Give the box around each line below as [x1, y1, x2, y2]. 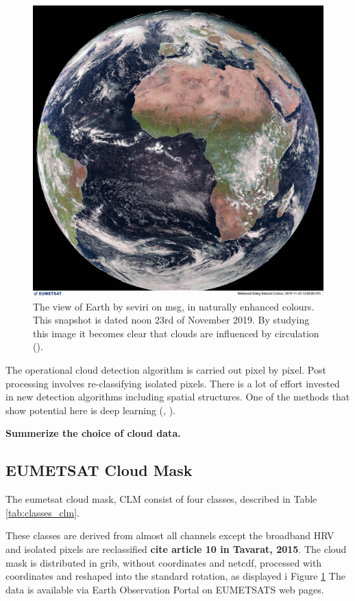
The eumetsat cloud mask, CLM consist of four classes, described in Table [5, 492, 317, 506]
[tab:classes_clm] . [5, 505, 79, 519]
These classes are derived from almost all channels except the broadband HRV [5, 528, 334, 543]
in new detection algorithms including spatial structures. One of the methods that [5, 389, 350, 404]
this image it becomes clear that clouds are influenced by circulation [33, 326, 319, 340]
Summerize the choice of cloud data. [5, 426, 181, 440]
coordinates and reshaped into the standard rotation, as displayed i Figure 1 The [5, 569, 345, 583]
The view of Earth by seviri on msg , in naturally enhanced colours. [33, 299, 315, 313]
